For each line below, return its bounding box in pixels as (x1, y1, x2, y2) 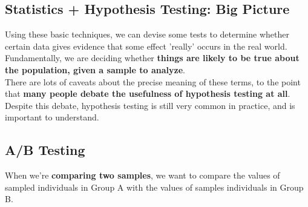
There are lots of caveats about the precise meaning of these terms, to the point (5, 75, 301, 88)
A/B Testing (5, 140, 85, 159)
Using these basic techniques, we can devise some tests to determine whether (5, 28, 289, 41)
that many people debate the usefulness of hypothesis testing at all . (5, 87, 290, 100)
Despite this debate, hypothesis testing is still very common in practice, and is (5, 99, 295, 111)
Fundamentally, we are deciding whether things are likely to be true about (5, 51, 300, 64)
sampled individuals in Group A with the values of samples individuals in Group (5, 180, 304, 193)
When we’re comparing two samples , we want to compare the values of (5, 169, 280, 182)
